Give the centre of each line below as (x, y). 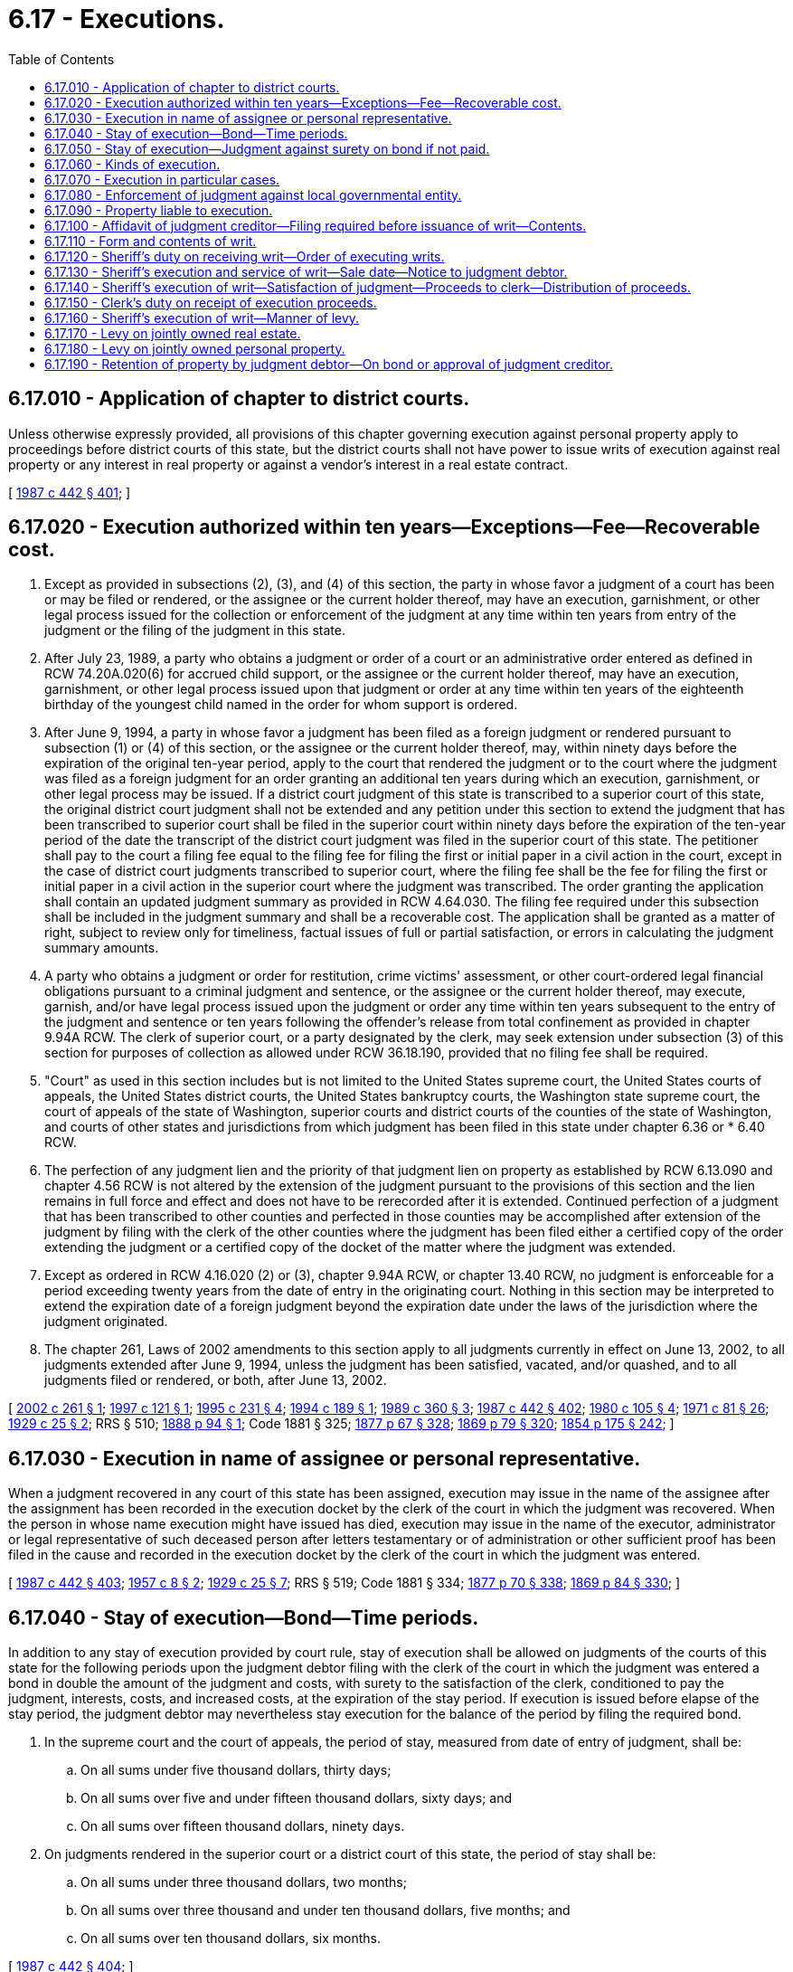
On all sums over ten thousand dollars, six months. (231, 1939)
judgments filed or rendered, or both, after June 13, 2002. (216, 1380)
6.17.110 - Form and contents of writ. (151, 241)
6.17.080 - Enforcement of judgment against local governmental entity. (253, 194)
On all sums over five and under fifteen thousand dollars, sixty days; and (297, 1798)
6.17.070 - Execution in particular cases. (162, 179)
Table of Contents (61, 59)
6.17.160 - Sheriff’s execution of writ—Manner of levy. (202, 318)
